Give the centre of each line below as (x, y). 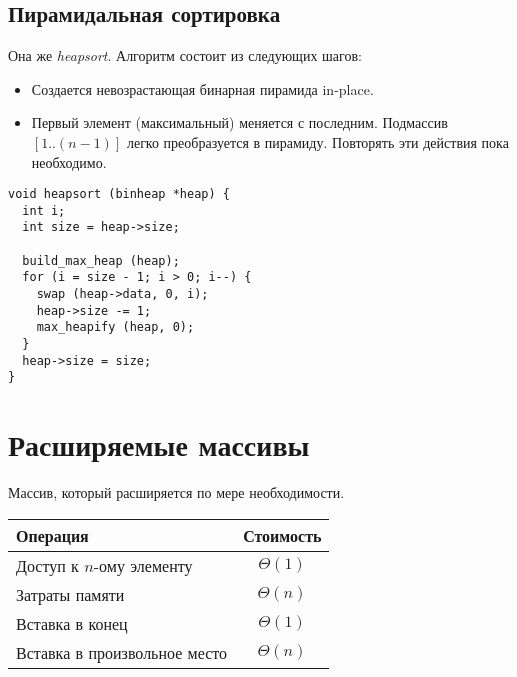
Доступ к (47, 565)
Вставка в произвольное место (122, 652)
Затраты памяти (70, 594)
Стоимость (282, 535)
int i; (44, 210)
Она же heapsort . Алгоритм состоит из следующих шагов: (185, 55)
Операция (52, 535)
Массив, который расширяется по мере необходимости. (176, 492)
